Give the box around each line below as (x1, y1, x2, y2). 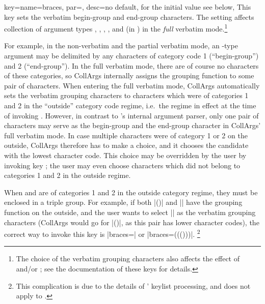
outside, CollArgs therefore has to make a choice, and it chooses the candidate (4, 140, 249, 150)
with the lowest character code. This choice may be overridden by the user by (4, 149, 247, 160)
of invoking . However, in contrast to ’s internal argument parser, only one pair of (4, 110, 259, 120)
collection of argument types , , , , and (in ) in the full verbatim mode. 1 (4, 22, 228, 34)
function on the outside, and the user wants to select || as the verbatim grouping (4, 206, 256, 217)
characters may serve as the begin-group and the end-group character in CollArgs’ (4, 120, 261, 131)
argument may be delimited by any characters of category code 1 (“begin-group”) (4, 50, 259, 61)
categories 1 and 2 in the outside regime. (4, 170, 131, 180)
